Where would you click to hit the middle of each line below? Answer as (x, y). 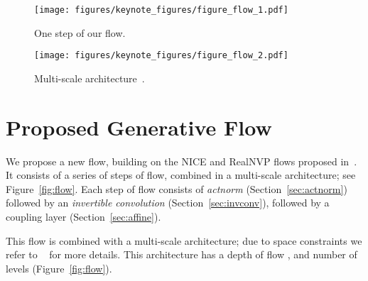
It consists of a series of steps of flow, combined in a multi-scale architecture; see (181, 175)
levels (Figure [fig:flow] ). (59, 268)
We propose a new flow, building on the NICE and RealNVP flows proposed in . (182, 161)
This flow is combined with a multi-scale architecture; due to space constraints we (184, 240)
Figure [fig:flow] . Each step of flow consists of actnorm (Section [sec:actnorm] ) (177, 188)
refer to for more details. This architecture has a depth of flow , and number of (182, 254)
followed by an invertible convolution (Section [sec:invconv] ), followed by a (168, 203)
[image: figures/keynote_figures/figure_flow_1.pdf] (161, 10)
